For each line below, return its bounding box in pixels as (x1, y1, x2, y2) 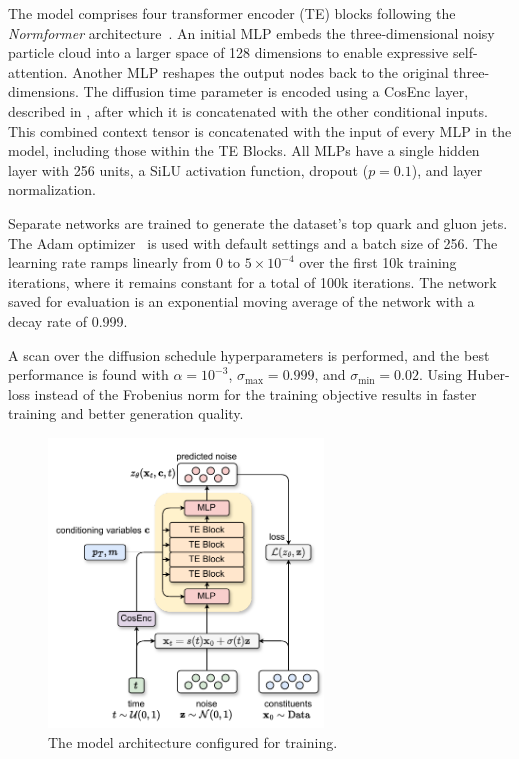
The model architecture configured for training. (48, 731, 338, 752)
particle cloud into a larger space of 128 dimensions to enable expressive (8, 42, 449, 63)
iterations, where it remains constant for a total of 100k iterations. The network (8, 271, 497, 292)
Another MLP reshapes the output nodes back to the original (72, 61, 449, 82)
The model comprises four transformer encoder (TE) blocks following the (8, 3, 456, 23)
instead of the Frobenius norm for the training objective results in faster (34, 383, 477, 404)
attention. (8, 61, 68, 82)
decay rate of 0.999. (8, 310, 128, 331)
